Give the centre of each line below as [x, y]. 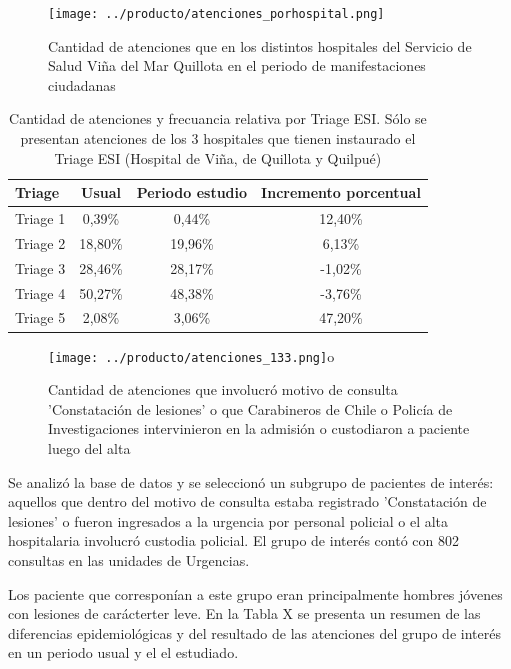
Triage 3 [40, 267]
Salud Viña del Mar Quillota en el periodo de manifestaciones [237, 65]
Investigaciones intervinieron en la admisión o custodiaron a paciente [259, 428]
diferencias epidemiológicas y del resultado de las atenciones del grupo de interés [254, 632]
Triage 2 [40, 242]
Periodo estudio [192, 192]
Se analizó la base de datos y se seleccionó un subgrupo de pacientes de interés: [251, 481]
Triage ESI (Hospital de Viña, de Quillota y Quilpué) [218, 157]
